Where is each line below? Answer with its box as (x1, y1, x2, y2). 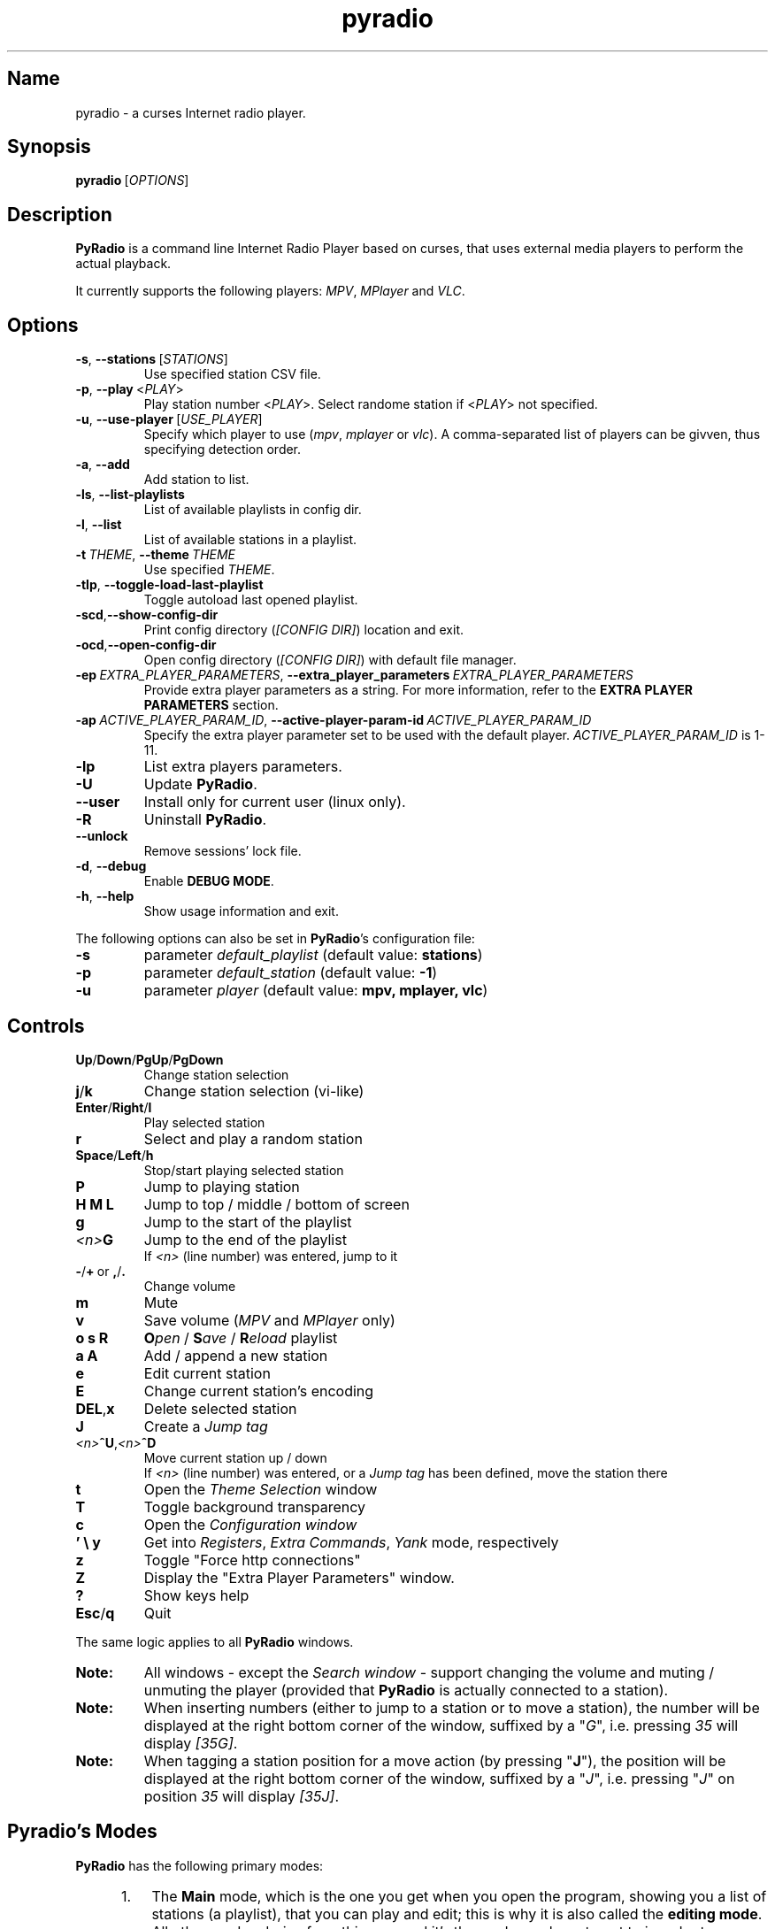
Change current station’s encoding (143, 1381, 374, 1400)
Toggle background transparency (143, 1497, 366, 1516)
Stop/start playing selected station (143, 1162, 344, 1178)
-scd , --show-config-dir (75, 607, 219, 623)
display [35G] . (143, 1733, 238, 1752)
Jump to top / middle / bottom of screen (143, 1195, 410, 1213)
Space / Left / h (75, 1147, 154, 1163)
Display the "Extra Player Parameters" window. (143, 1568, 455, 1587)
